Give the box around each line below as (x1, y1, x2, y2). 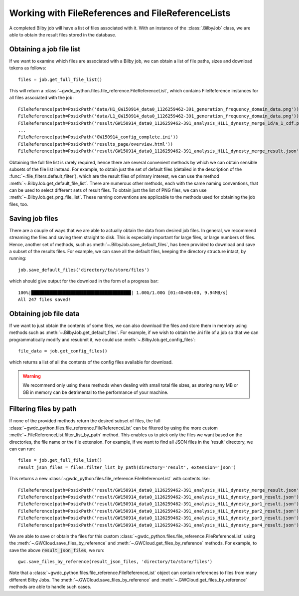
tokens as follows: (9, 65, 47, 71)
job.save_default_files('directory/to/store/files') (18, 267, 149, 273)
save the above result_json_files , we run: (9, 547, 105, 553)
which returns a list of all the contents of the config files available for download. (9, 359, 173, 365)
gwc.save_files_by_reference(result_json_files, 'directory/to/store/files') (18, 559, 213, 565)
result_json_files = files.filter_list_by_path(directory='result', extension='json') (18, 464, 236, 470)
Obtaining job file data (9, 309, 80, 318)
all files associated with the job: (9, 95, 74, 101)
